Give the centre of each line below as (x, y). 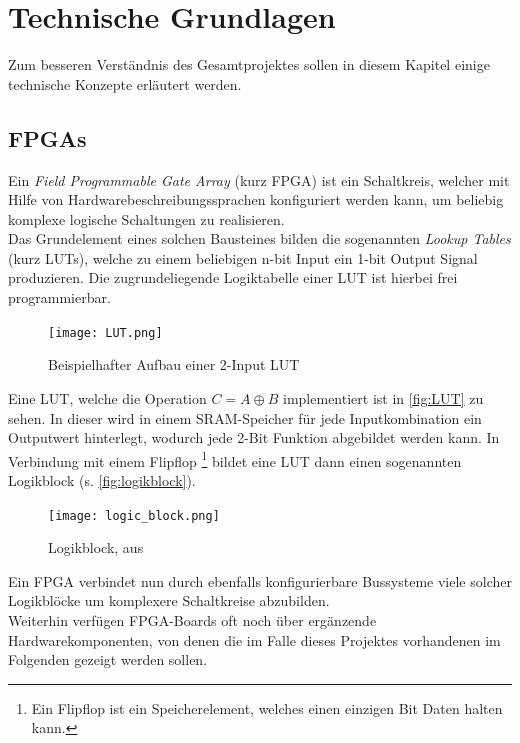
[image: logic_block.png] (134, 515)
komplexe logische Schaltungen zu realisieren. (146, 218)
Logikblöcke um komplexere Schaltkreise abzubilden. (169, 600)
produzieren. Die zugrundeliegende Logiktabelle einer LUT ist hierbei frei (233, 277)
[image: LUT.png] (105, 332)
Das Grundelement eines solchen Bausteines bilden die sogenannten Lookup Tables (259, 238)
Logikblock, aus (96, 547)
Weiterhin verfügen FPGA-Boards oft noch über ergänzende (192, 619)
